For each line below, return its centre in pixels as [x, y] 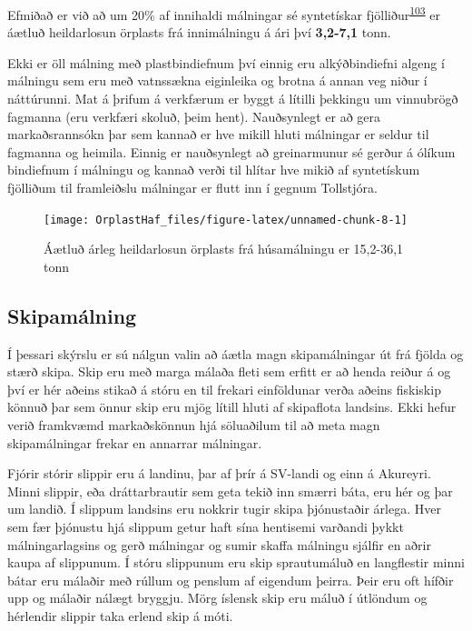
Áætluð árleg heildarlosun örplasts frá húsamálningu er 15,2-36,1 [224, 249]
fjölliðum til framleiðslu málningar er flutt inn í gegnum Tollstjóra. [192, 187]
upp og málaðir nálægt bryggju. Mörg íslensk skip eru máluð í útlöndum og [217, 598]
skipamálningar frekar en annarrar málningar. [135, 442]
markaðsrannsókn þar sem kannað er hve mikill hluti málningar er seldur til [218, 134]
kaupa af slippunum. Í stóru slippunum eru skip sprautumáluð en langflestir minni [236, 562]
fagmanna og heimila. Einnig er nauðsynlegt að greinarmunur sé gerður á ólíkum [231, 151]
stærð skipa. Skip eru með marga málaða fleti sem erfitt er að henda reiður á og [229, 371]
